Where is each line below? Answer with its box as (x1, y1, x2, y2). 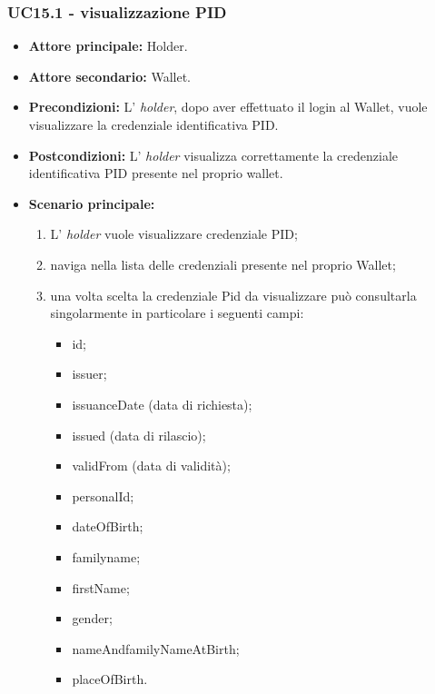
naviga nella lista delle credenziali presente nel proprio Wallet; (50, 254, 396, 273)
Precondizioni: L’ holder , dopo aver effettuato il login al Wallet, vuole (28, 97, 428, 116)
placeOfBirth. (72, 669, 148, 689)
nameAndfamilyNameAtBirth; (72, 639, 240, 658)
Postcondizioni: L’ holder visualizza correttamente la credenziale (28, 145, 399, 164)
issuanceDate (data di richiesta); (72, 394, 252, 413)
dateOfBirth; (72, 517, 143, 536)
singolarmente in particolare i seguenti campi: (50, 303, 304, 322)
